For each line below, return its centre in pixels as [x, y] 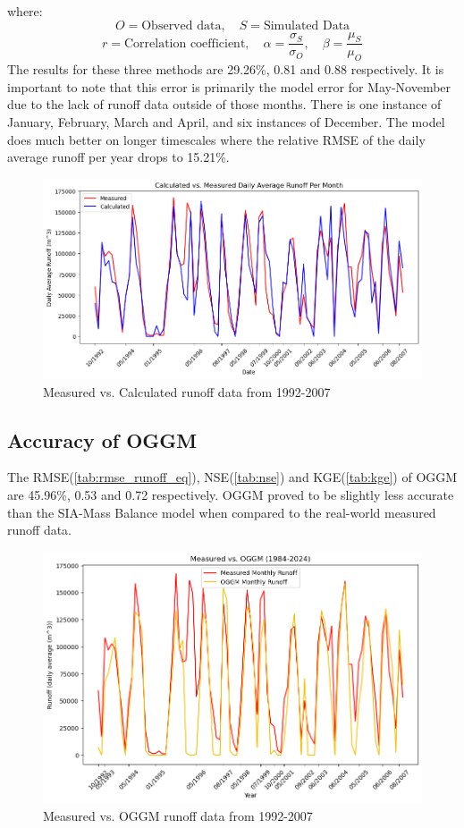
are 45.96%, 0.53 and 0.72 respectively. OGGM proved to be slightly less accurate [231, 494]
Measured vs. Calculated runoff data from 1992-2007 [187, 391]
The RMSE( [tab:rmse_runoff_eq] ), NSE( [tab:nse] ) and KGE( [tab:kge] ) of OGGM [232, 477]
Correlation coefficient [185, 43]
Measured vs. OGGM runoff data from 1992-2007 [178, 815]
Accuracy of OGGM [102, 439]
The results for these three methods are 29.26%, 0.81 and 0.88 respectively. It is [226, 69]
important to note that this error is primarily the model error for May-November [229, 86]
